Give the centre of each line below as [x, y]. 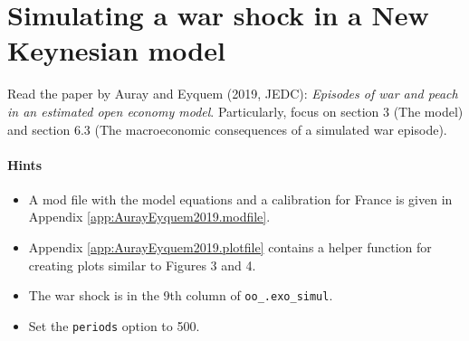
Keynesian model [116, 50]
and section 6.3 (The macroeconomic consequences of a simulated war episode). [227, 129]
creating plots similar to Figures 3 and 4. [142, 265]
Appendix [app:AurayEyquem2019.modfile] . [149, 217]
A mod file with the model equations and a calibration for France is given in [240, 199]
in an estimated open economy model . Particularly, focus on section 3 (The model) [235, 111]
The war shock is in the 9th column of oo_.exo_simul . [181, 295]
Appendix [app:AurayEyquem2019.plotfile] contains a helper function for [230, 247]
